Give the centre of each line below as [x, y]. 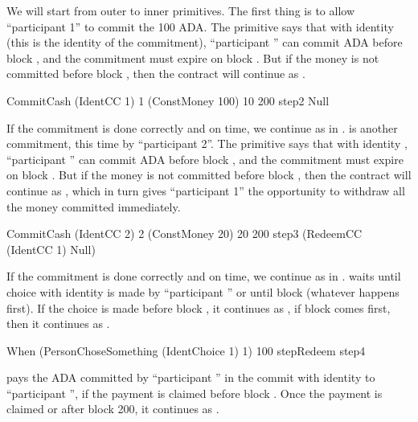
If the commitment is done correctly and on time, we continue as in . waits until [204, 276]
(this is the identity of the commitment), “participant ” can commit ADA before [205, 42]
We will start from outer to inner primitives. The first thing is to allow [180, 10]
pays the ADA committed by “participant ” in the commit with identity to [191, 377]
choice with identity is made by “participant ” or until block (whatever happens [203, 291]
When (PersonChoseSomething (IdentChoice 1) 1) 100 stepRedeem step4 [186, 350]
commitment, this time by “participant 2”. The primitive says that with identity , [207, 143]
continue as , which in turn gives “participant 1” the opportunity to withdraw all [206, 190]
